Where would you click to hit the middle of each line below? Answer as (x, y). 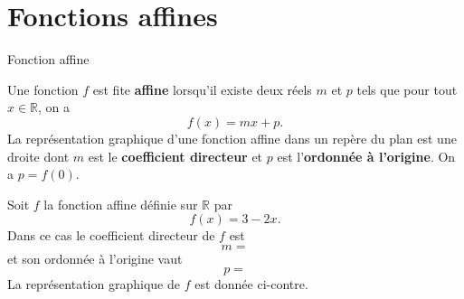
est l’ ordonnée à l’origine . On (366, 156)
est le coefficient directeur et (175, 156)
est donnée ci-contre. (251, 284)
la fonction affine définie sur (121, 204)
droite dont (38, 156)
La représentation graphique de (94, 284)
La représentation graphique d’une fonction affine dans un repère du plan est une (232, 138)
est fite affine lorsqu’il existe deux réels (202, 89)
